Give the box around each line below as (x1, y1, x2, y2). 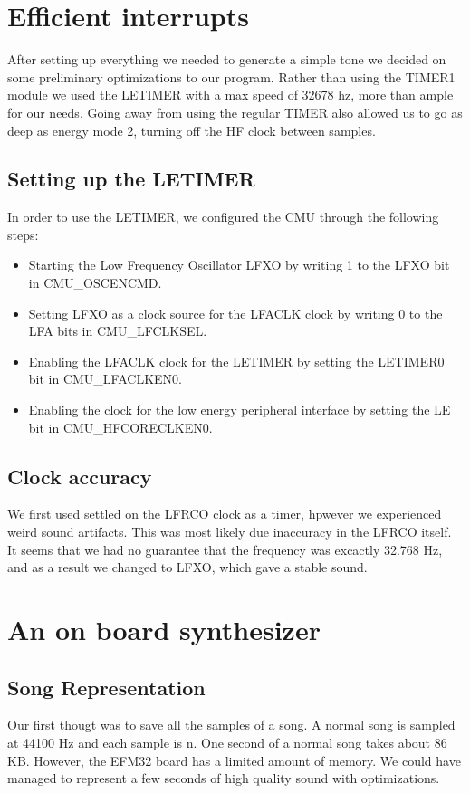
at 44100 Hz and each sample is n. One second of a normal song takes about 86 (7, 732, 447, 751)
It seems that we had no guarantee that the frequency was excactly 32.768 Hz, (7, 540, 443, 559)
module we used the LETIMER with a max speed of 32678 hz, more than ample (7, 85, 454, 104)
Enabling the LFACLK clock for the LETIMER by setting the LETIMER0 (28, 351, 445, 370)
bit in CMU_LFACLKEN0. (28, 369, 182, 388)
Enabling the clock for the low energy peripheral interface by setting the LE (28, 400, 451, 419)
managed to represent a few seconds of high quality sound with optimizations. (7, 769, 440, 788)
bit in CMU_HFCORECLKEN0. (28, 417, 213, 436)
